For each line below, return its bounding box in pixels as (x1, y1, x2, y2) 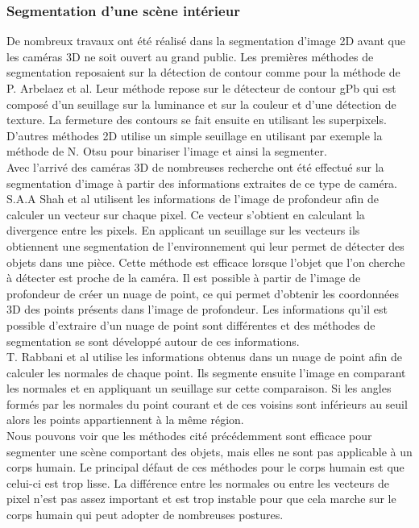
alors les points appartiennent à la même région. (6, 411, 244, 428)
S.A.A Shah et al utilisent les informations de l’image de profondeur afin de (6, 190, 380, 207)
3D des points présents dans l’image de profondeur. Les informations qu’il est (6, 301, 388, 318)
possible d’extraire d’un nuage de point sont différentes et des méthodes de (6, 316, 375, 333)
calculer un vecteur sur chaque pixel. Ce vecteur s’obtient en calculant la (6, 206, 365, 222)
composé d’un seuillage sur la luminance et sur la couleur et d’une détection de (6, 95, 396, 112)
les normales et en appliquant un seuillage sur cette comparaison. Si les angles (6, 380, 392, 397)
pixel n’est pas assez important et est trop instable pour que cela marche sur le (6, 490, 396, 507)
